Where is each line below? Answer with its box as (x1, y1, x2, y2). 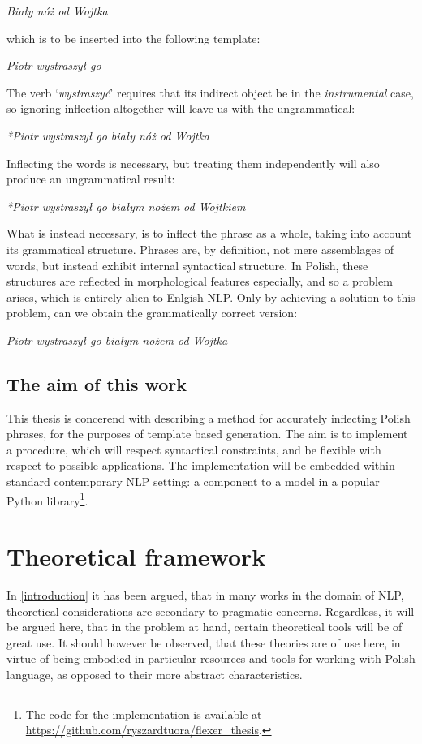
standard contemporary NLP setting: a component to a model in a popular (6, 473, 380, 490)
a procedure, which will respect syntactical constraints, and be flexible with (6, 441, 381, 458)
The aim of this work (6, 371, 187, 396)
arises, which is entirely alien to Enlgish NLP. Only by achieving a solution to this (6, 288, 416, 305)
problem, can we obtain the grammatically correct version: (6, 304, 298, 321)
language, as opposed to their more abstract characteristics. (6, 666, 303, 683)
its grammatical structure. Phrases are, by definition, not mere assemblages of (6, 240, 394, 257)
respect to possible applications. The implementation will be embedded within (6, 457, 395, 474)
